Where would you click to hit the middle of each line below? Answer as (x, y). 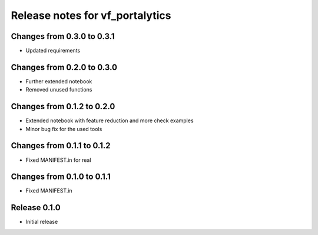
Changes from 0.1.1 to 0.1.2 (61, 146)
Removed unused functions (59, 90)
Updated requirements (53, 51)
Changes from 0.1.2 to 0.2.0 (63, 107)
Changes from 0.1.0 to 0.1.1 (61, 177)
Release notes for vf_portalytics (91, 15)
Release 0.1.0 (36, 208)
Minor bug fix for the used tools (64, 129)
